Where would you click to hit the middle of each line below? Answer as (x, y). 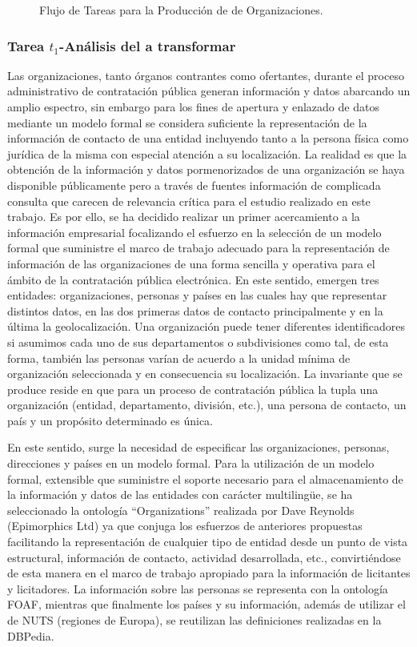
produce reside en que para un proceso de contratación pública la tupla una (193, 389)
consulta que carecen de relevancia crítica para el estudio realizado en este (189, 201)
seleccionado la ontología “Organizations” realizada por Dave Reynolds (181, 510)
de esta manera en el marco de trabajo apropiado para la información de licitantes (209, 573)
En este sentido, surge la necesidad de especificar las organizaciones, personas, (198, 447)
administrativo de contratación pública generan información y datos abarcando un (209, 91)
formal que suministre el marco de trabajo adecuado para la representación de (198, 248)
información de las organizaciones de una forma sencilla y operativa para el (191, 263)
